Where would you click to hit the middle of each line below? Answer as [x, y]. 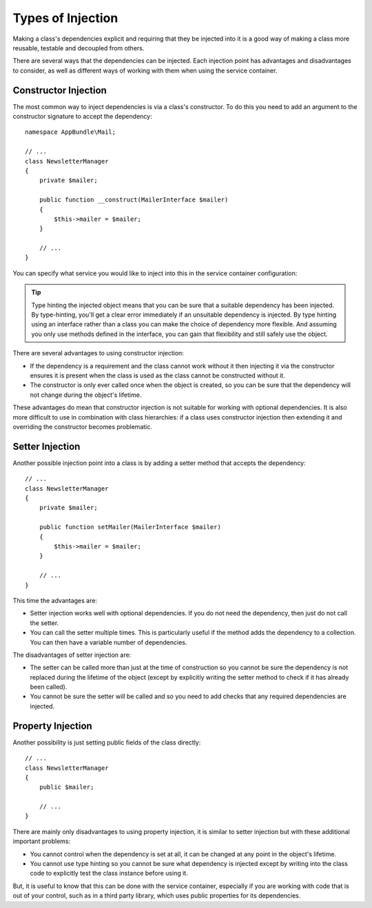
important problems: [42, 841]
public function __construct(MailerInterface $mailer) [134, 200]
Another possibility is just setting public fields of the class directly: [107, 742]
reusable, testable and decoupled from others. [79, 48]
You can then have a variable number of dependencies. [108, 642]
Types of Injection [65, 18]
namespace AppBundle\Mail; [71, 132]
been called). [49, 687]
